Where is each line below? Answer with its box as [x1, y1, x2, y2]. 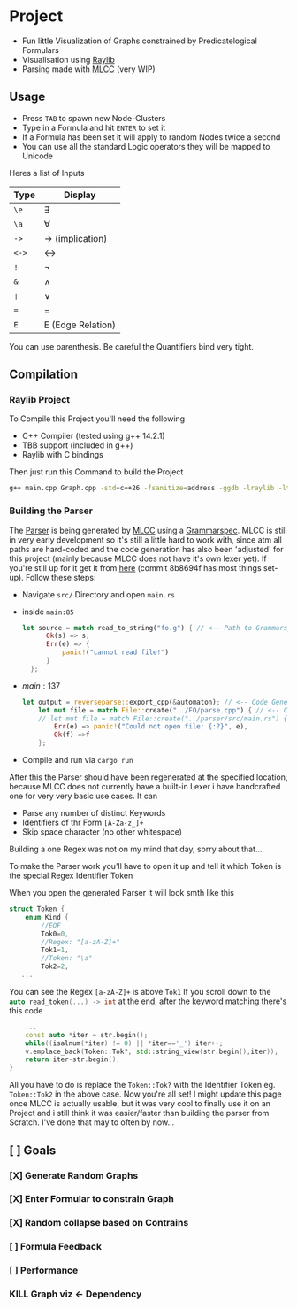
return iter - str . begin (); [25, 1055, 121, 1064]
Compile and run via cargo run [21, 755, 134, 766]
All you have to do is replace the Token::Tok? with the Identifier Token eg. [9, 1080, 276, 1090]
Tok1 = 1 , [41, 945, 69, 955]
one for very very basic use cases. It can [9, 790, 157, 802]
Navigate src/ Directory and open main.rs [21, 589, 175, 599]
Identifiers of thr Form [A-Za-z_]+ [21, 817, 144, 828]
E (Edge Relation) [43, 319, 117, 331]
